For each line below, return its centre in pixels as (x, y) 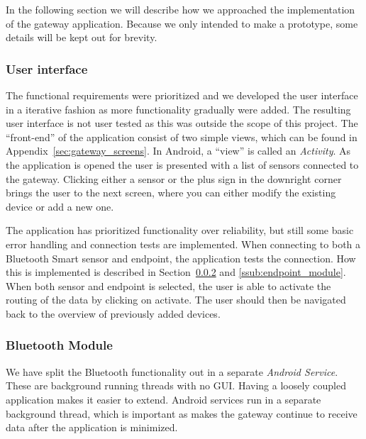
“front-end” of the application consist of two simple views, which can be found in (182, 137)
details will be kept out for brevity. (82, 37)
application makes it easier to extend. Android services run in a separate (163, 399)
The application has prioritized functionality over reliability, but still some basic (180, 230)
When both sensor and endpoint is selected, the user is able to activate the (168, 285)
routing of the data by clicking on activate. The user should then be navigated (176, 300)
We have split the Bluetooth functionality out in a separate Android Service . (172, 371)
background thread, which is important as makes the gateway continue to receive (182, 413)
